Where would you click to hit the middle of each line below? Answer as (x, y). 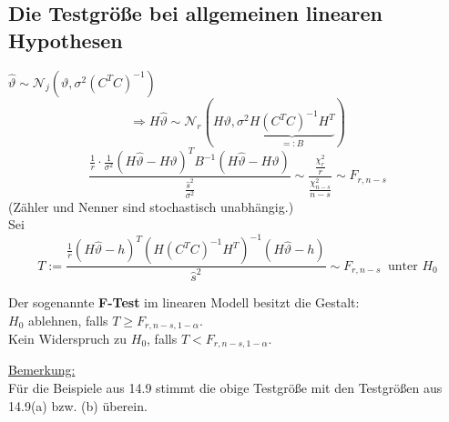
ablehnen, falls (68, 320)
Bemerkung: (42, 370)
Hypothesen (66, 40)
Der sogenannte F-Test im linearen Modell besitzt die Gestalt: (184, 301)
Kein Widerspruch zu (68, 339)
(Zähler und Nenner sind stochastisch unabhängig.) (151, 206)
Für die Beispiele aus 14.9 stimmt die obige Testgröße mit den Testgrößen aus (225, 388)
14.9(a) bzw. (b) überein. (78, 405)
